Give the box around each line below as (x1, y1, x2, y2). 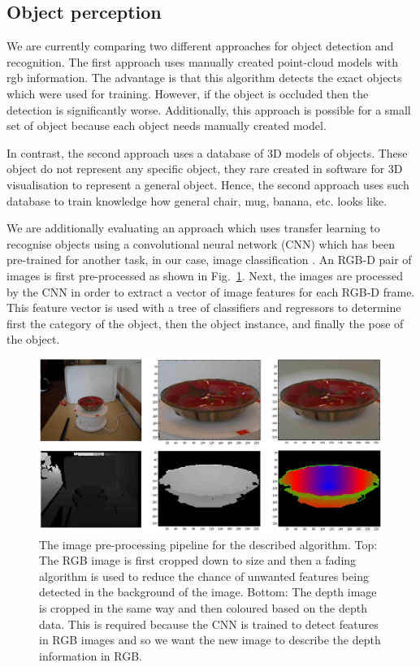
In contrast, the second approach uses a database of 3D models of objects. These (6, 144, 408, 161)
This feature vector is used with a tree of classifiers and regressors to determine (6, 299, 401, 316)
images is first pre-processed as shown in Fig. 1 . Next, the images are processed (6, 266, 403, 284)
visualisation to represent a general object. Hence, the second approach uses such (6, 175, 409, 193)
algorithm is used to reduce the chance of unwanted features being (39, 567, 369, 584)
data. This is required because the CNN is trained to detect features (39, 615, 379, 632)
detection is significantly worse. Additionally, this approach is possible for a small (6, 101, 411, 118)
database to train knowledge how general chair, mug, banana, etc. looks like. (6, 192, 388, 209)
